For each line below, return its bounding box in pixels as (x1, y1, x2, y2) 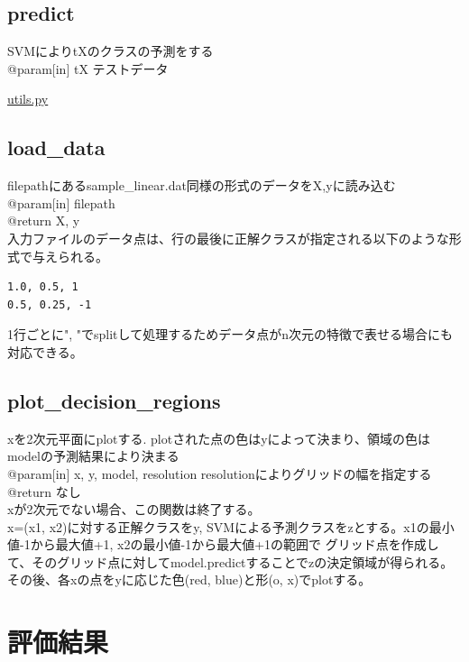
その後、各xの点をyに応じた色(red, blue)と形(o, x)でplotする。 (7, 570, 372, 589)
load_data (7, 133, 106, 161)
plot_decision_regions (7, 386, 221, 414)
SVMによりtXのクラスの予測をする (7, 41, 214, 60)
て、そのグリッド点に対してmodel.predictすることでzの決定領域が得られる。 (7, 552, 454, 571)
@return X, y (7, 211, 80, 230)
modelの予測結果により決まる (7, 446, 179, 465)
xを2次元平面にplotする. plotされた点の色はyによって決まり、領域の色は (7, 428, 430, 447)
